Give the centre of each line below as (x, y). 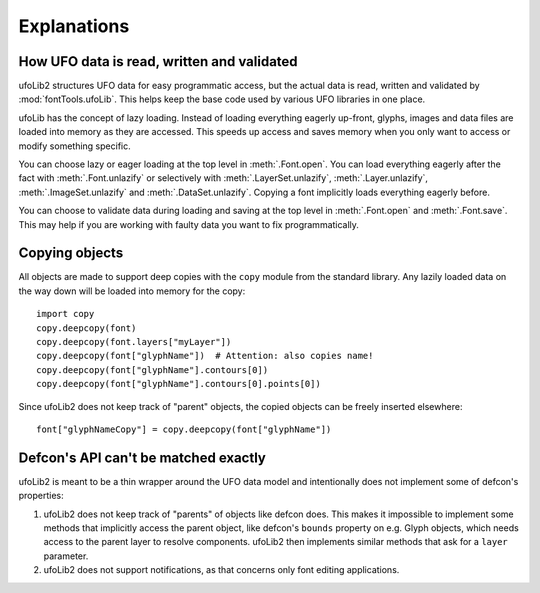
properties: (41, 496)
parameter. (66, 556)
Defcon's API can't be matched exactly (142, 457)
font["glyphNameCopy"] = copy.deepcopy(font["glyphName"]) (184, 429)
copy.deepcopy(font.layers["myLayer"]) (134, 342)
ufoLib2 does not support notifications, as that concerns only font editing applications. (221, 570)
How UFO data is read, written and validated (158, 61)
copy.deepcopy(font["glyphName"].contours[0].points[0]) (179, 384)
